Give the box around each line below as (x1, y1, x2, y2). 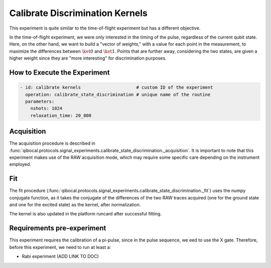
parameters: (25, 98, 55, 104)
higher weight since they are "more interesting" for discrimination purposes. (9, 55, 167, 61)
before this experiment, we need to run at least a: (9, 244, 111, 250)
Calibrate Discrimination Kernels (9, 8, 148, 19)
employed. (9, 161, 31, 167)
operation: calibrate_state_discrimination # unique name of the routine (25, 92, 211, 97)
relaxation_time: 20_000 (30, 113, 92, 118)
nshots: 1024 (30, 106, 63, 111)
